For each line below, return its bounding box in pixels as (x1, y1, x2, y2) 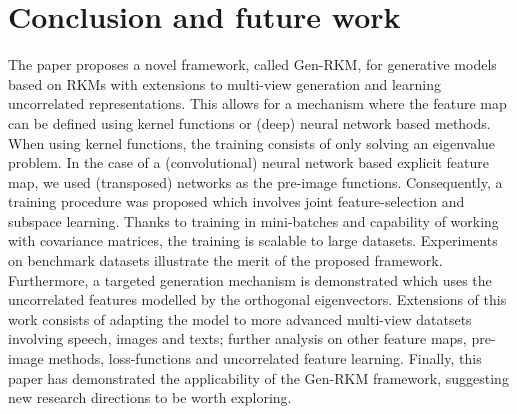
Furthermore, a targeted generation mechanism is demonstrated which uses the (8, 269, 492, 290)
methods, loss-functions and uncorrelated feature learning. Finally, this (48, 348, 482, 369)
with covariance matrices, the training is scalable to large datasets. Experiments (8, 230, 498, 251)
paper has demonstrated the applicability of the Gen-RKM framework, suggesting (8, 367, 509, 388)
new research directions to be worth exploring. (8, 387, 292, 408)
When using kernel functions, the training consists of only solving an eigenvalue (8, 132, 496, 153)
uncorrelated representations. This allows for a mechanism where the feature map (8, 93, 507, 114)
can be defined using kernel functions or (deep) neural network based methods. (8, 112, 491, 133)
